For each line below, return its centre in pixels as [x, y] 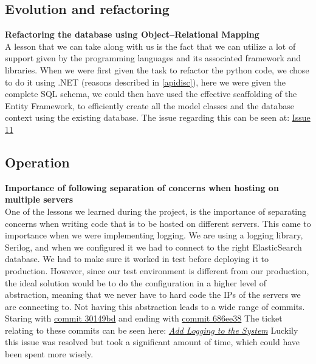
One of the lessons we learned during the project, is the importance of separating [156, 211]
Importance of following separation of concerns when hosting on [142, 187]
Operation [37, 162]
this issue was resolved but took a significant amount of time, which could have [153, 342]
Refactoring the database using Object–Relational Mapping [132, 34]
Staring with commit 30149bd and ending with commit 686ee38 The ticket [144, 318]
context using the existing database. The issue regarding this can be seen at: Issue [158, 117]
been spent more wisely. [49, 354]
